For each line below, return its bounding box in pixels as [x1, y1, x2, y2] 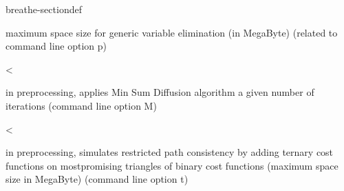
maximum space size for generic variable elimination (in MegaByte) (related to [6, 25, 338, 39]
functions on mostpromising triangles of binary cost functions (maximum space [6, 158, 338, 172]
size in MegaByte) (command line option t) [6, 172, 189, 186]
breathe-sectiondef [6, 2, 82, 16]
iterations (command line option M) [6, 98, 157, 112]
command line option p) [6, 39, 107, 53]
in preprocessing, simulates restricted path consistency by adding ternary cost [6, 145, 334, 159]
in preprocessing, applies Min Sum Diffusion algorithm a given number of [6, 85, 314, 99]
